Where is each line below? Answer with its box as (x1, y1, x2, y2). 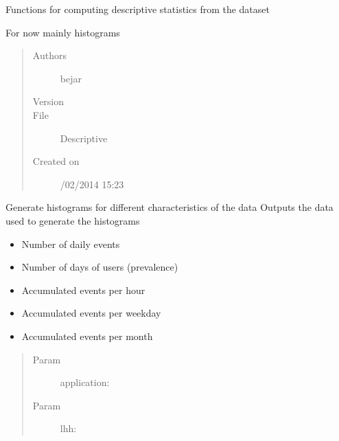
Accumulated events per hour (21, 282, 145, 297)
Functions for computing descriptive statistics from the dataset (5, 2, 270, 16)
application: (60, 375, 110, 389)
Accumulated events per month (21, 328, 153, 343)
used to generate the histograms (5, 213, 140, 227)
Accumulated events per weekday (21, 306, 161, 320)
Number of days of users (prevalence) (21, 260, 178, 274)
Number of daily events (21, 236, 120, 251)
